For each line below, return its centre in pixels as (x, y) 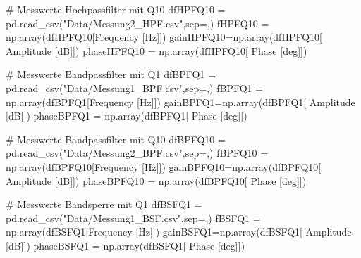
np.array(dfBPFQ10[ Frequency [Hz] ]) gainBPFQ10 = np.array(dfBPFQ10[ (164, 166)
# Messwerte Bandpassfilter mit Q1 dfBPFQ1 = (111, 74)
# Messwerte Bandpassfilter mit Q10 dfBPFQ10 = (116, 139)
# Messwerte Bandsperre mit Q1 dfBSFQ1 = (104, 204)
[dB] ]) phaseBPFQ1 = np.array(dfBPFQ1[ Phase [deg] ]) (127, 116)
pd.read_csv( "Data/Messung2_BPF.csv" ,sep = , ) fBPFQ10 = (137, 153)
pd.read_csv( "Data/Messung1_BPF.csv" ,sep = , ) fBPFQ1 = (135, 88)
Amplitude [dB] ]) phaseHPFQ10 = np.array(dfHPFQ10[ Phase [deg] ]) (157, 50)
